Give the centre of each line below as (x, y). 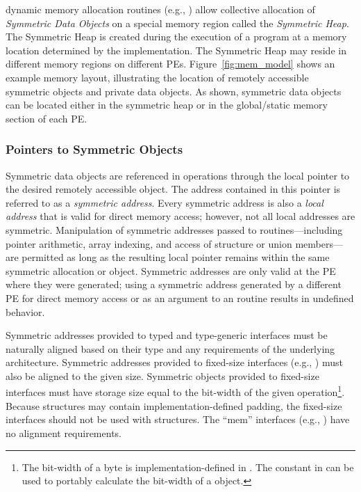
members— (319, 243)
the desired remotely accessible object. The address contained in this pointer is (173, 189)
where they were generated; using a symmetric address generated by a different (174, 284)
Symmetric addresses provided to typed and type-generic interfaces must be (167, 335)
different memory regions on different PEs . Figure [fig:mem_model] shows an (170, 64)
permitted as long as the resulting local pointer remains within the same (176, 257)
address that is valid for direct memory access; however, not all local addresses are (180, 216)
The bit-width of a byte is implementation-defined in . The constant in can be (188, 467)
